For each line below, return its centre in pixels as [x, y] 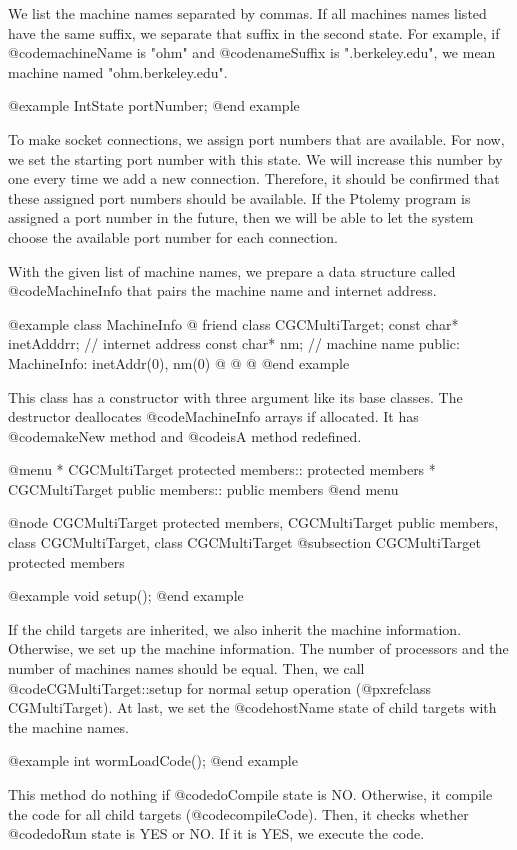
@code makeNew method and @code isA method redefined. [185, 435]
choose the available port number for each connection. [173, 236]
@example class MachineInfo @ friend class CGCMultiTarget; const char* [233, 323]
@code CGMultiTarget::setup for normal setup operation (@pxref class [219, 687]
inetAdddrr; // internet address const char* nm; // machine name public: [234, 343]
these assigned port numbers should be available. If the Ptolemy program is [239, 197]
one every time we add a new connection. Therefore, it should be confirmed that [254, 178]
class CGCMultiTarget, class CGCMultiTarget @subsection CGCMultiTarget [244, 542]
